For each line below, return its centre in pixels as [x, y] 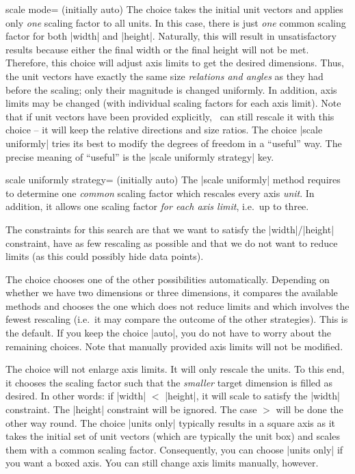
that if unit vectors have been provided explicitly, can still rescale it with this [170, 116]
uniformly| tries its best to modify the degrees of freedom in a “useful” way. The [174, 143]
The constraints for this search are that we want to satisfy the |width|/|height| [170, 229]
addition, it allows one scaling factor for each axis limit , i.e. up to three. [157, 206]
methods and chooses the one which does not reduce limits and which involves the [177, 305]
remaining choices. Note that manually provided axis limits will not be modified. [174, 346]
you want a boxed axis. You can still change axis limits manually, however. [162, 463]
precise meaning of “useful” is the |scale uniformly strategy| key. [140, 156]
